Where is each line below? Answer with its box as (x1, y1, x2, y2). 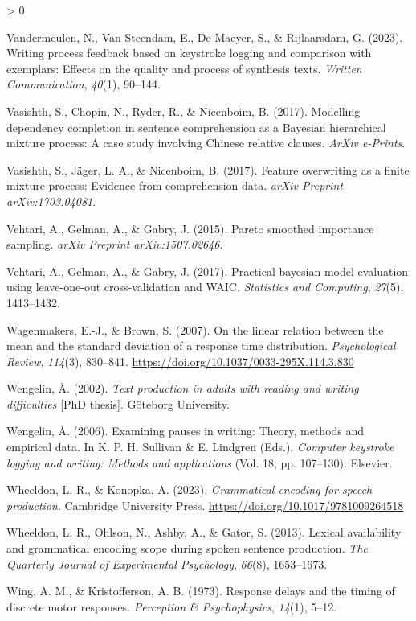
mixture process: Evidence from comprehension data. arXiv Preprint (6, 177, 344, 194)
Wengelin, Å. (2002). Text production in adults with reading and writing (6, 380, 359, 397)
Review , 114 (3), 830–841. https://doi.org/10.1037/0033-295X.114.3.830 (6, 352, 354, 369)
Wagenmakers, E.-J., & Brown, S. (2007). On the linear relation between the (6, 321, 384, 338)
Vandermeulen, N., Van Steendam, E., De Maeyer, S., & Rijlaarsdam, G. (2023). (6, 28, 403, 45)
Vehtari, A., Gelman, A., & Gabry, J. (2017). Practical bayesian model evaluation (6, 262, 409, 279)
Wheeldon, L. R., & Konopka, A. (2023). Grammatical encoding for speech (6, 481, 373, 498)
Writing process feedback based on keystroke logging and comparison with (6, 44, 372, 61)
